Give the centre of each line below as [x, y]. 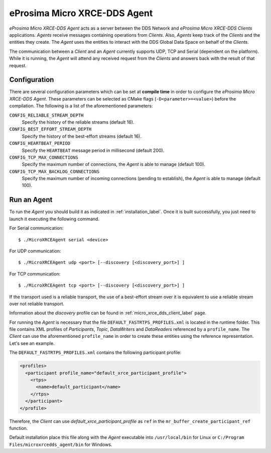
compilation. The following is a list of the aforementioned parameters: [81, 106]
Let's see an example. [32, 343]
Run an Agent [31, 200]
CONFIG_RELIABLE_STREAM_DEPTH [46, 115]
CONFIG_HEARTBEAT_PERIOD [40, 144]
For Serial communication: [36, 228]
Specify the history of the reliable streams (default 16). [78, 122]
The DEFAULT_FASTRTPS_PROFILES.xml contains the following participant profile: [95, 352]
